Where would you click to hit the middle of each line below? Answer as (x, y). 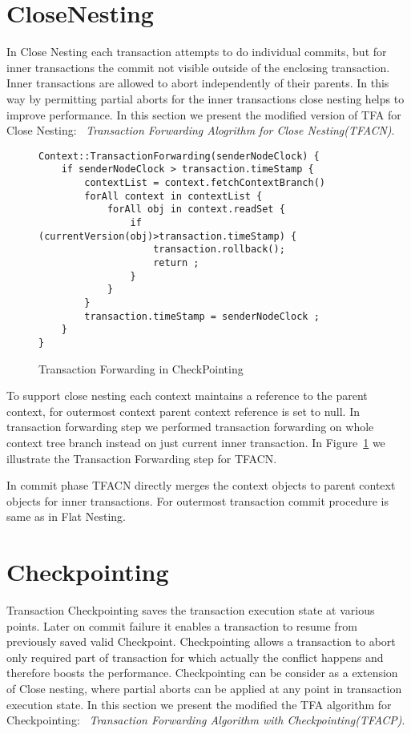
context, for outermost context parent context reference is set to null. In (183, 411)
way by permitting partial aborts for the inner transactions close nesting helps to (205, 98)
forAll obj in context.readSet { (196, 210)
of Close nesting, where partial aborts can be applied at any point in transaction (204, 688)
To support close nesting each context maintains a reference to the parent (187, 395)
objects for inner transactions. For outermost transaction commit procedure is (197, 500)
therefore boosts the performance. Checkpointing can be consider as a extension (202, 673)
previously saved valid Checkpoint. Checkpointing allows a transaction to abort (201, 641)
